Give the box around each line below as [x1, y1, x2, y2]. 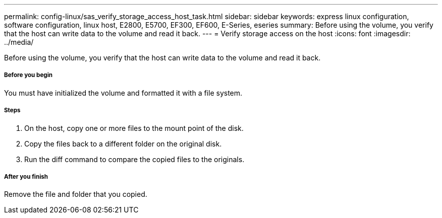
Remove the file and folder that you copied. [4, 190, 147, 199]
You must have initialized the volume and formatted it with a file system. [4, 88, 243, 97]
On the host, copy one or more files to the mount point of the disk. [24, 123, 244, 132]
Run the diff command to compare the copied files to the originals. [24, 155, 245, 164]
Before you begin [4, 71, 53, 79]
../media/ [4, 38, 34, 46]
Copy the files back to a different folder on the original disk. [24, 139, 222, 148]
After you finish [4, 173, 48, 180]
